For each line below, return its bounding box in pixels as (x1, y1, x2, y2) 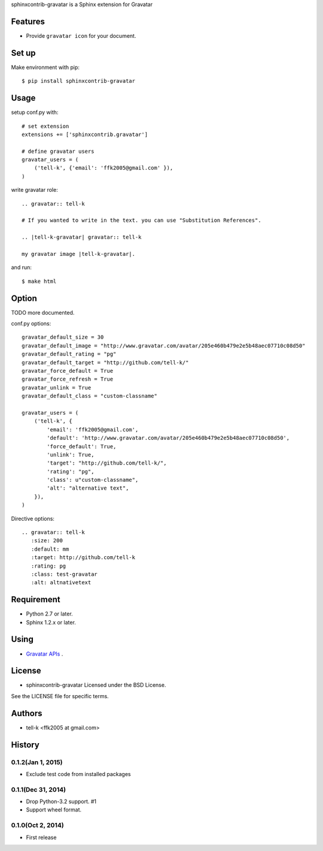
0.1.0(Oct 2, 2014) (11, 821, 64, 829)
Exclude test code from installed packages (26, 770, 131, 777)
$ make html (22, 277, 57, 285)
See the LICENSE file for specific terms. (11, 692, 109, 699)
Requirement (11, 595, 61, 605)
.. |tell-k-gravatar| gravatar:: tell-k (22, 234, 142, 241)
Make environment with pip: (11, 64, 80, 71)
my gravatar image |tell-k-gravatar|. (22, 251, 136, 257)
